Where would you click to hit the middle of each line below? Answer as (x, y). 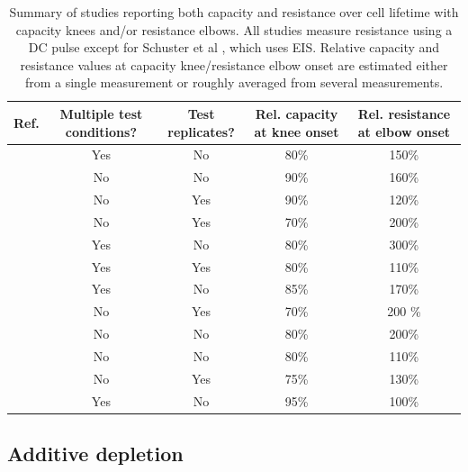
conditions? (101, 131)
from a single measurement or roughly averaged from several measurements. (234, 82)
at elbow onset (404, 131)
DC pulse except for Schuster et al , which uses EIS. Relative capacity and (234, 47)
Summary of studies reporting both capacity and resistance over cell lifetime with (234, 12)
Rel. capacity (297, 113)
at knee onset (297, 131)
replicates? (201, 131)
